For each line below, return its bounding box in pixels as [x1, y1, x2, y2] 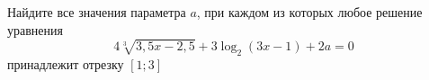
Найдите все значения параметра [7, 3, 186, 21]
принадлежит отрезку [7, 55, 124, 74]
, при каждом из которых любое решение [196, 3, 423, 21]
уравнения [7, 20, 63, 39]
